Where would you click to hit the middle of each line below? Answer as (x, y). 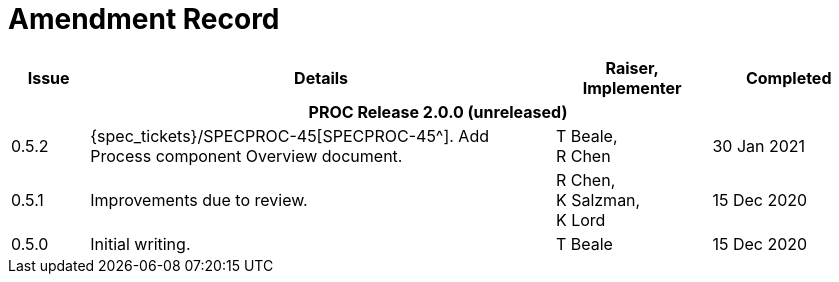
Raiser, (632, 67)
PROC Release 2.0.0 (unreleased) (438, 111)
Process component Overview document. (246, 155)
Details (321, 77)
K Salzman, (598, 199)
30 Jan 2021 (759, 145)
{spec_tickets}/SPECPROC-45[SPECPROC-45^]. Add (289, 135)
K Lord (580, 219)
